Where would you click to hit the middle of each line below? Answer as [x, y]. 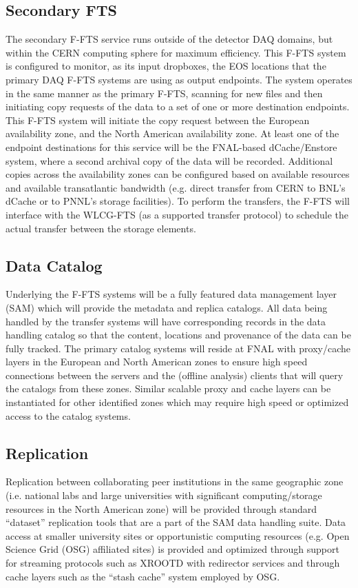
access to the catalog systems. [68, 415]
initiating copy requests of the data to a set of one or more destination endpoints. [178, 107]
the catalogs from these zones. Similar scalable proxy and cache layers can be [168, 388]
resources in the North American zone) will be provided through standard [161, 508]
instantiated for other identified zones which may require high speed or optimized [177, 402]
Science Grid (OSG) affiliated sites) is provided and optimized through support [172, 549]
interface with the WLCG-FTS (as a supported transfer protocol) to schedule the [177, 214]
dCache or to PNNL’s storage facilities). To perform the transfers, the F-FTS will [178, 201]
